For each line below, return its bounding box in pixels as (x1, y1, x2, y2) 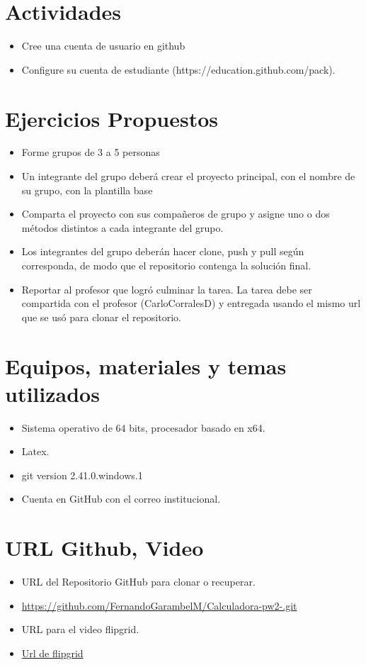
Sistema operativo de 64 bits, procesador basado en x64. (21, 420, 265, 435)
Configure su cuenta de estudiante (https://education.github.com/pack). (21, 62, 336, 77)
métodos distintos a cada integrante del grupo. (21, 220, 224, 235)
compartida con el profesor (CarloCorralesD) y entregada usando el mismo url (21, 296, 361, 311)
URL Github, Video (5, 533, 204, 562)
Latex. (21, 444, 50, 459)
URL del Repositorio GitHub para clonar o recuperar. (21, 574, 256, 589)
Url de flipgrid (21, 645, 84, 660)
